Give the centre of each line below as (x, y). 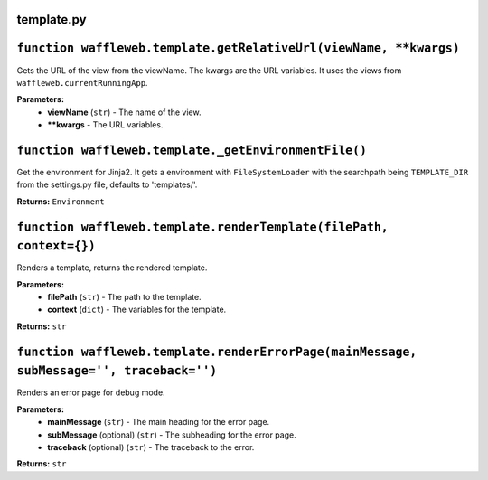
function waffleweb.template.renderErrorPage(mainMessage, (217, 352)
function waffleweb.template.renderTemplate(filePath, (202, 227)
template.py (52, 19)
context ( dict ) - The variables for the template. (137, 310)
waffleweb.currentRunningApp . (82, 82)
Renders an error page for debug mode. (91, 392)
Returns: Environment (61, 201)
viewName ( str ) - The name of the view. (124, 112)
